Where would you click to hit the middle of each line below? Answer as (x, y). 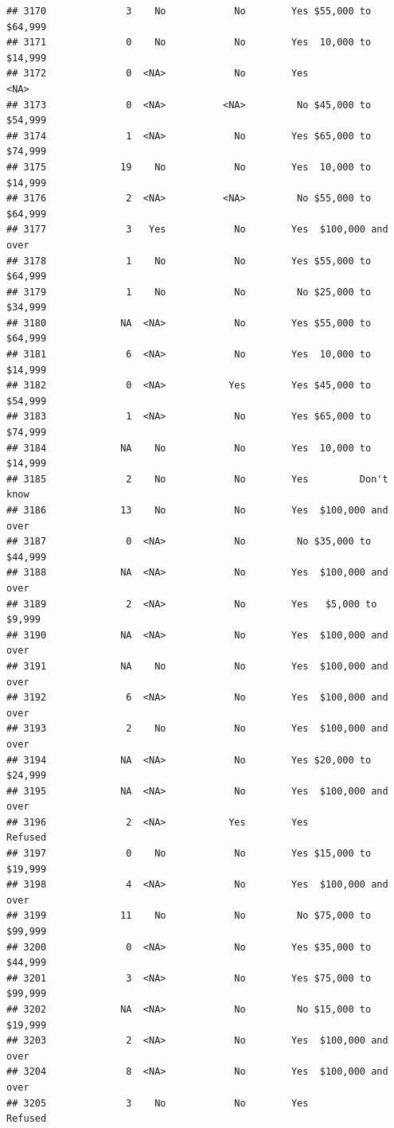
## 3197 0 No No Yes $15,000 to (189, 854)
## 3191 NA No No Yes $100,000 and (197, 666)
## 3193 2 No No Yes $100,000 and (197, 729)
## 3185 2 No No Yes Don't (197, 479)
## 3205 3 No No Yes (158, 1103)
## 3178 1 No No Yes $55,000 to (189, 261)
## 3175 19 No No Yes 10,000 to (189, 167)
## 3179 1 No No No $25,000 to (189, 292)
